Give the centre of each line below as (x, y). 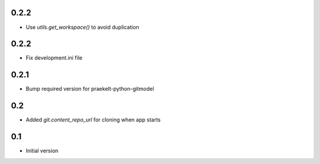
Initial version (42, 151)
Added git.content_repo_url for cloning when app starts (93, 120)
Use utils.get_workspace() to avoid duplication (82, 27)
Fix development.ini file (54, 58)
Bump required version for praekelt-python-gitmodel (90, 89)
